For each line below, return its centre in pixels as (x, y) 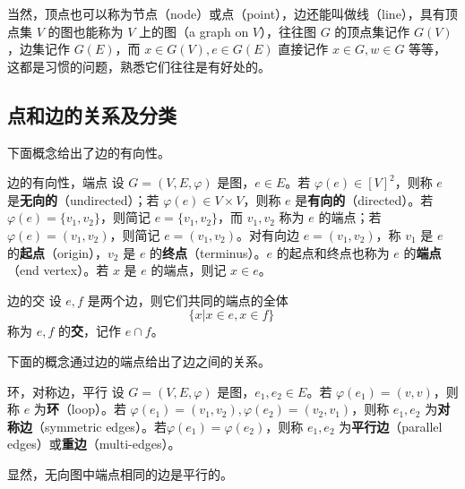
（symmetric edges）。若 (99, 426)
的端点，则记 (189, 270)
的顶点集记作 (372, 31)
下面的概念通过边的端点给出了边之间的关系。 (139, 360)
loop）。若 (99, 409)
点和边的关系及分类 (92, 114)
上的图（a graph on (194, 31)
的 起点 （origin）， (58, 252)
